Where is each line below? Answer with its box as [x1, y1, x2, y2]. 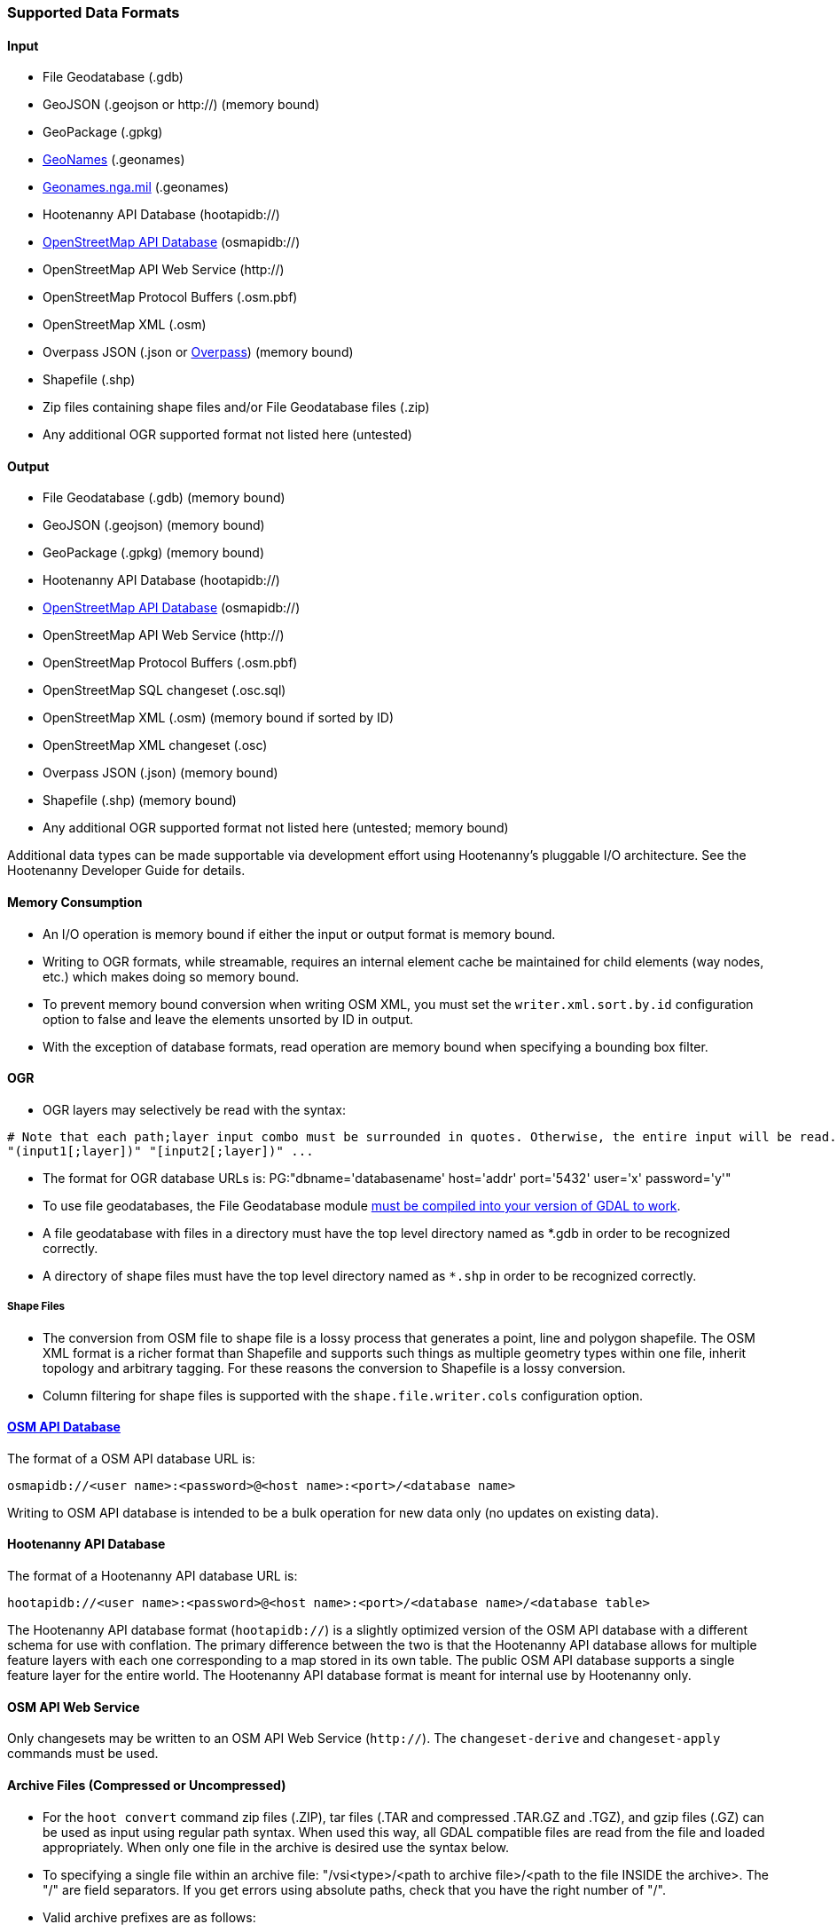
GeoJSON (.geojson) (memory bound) [43, 517, 265, 533]
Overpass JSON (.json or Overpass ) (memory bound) [43, 344, 354, 360]
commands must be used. [7, 1746, 159, 1762]
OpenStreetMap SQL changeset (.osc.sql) [43, 682, 286, 698]
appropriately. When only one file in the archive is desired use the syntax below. [43, 1839, 509, 1855]
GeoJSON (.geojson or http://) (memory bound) [43, 97, 320, 113]
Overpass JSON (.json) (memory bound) [43, 765, 278, 781]
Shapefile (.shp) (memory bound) [43, 793, 237, 808]
